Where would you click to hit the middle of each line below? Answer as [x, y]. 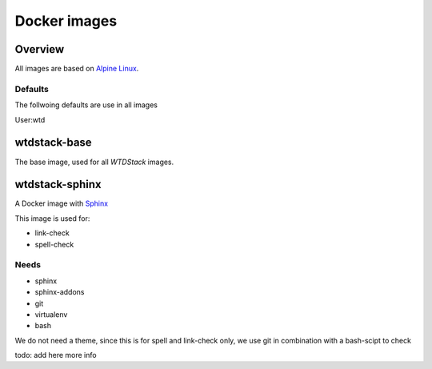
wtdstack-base [53, 143]
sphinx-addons [60, 292]
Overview [40, 49]
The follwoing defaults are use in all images [86, 105]
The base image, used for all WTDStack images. [94, 162]
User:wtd [30, 119]
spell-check [54, 244]
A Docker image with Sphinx [61, 203]
